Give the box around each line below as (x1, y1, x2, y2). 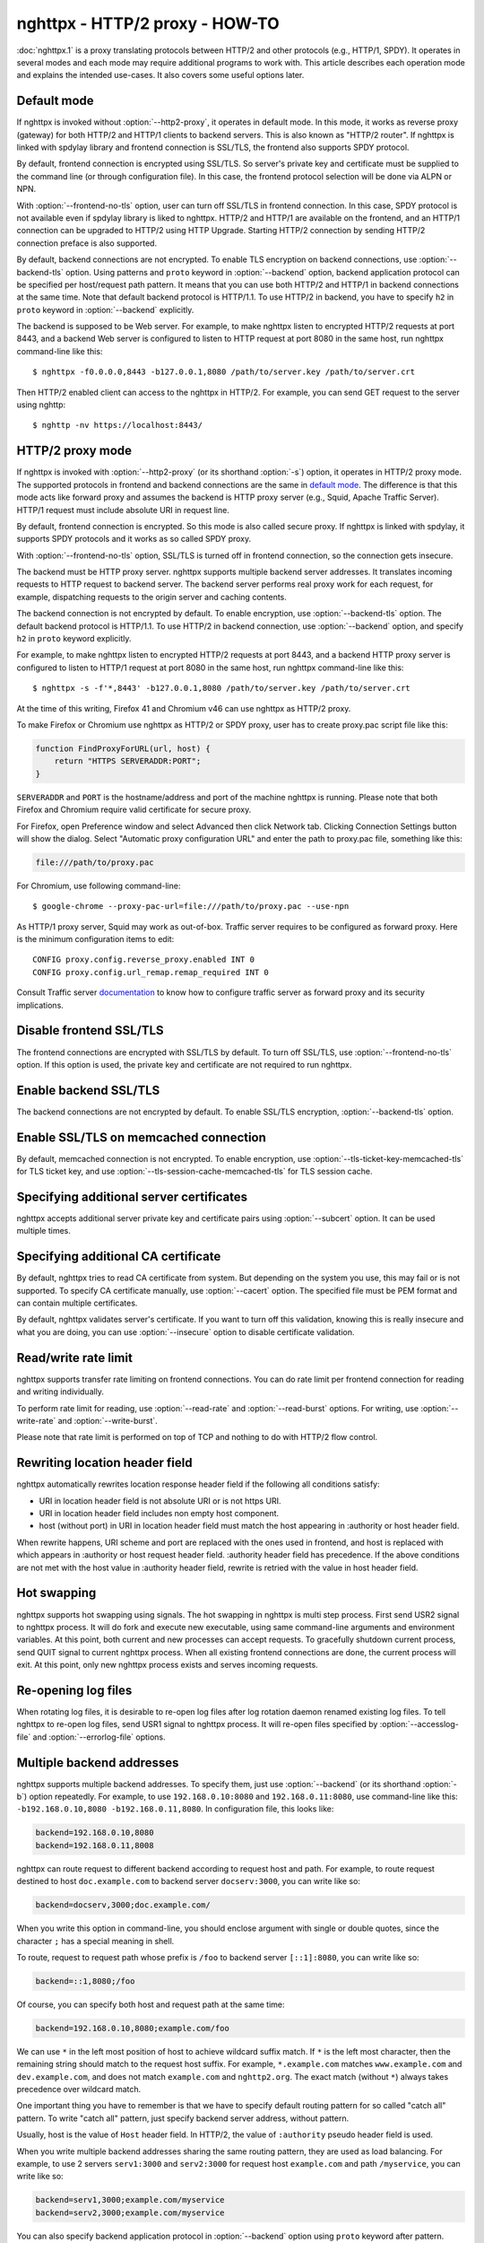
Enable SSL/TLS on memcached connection (16, 1130, 266, 1145)
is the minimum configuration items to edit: (16, 934, 175, 945)
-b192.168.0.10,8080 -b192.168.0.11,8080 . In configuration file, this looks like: (16, 1803, 334, 1814)
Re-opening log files (16, 1682, 133, 1698)
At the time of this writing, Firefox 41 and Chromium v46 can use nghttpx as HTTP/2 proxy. (16, 703, 351, 713)
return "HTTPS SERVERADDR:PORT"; (54, 756, 202, 766)
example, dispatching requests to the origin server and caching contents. (16, 591, 287, 602)
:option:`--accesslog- (379, 1719, 459, 1730)
